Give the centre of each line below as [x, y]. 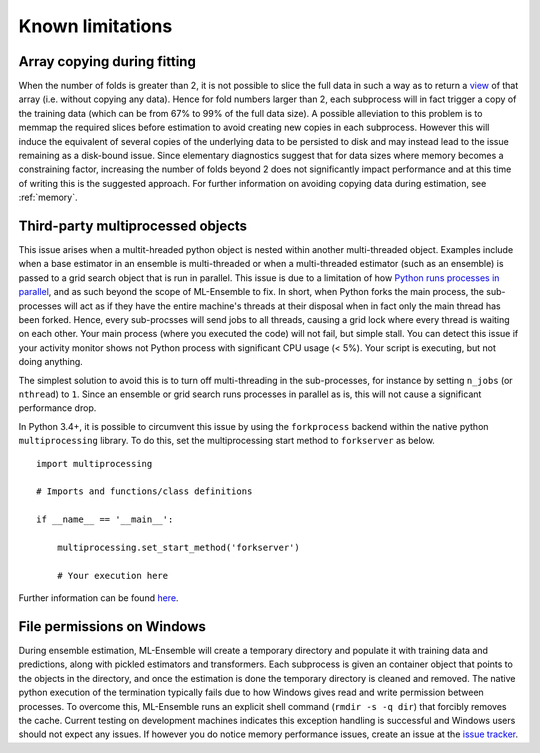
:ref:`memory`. [48, 197]
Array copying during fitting [107, 61]
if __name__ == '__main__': [105, 519]
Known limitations [95, 26]
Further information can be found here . [98, 598]
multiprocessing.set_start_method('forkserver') [178, 547]
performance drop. [57, 408]
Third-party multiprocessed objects [133, 226]
